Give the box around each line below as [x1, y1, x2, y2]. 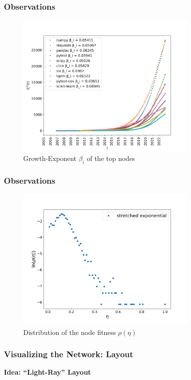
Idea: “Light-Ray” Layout [4, 366, 91, 377]
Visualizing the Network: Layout [4, 348, 133, 360]
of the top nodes [87, 153, 135, 163]
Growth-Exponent [23, 153, 77, 163]
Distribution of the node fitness [23, 327, 116, 337]
